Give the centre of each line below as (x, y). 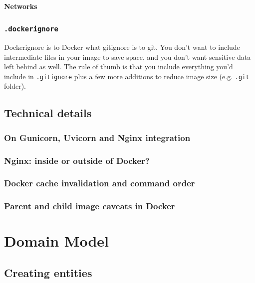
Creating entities (48, 272)
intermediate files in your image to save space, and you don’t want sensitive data (127, 57)
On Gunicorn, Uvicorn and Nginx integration (97, 137)
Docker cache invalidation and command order (100, 183)
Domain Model (56, 241)
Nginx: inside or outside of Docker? (77, 160)
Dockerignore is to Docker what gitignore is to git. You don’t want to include (122, 47)
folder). (15, 86)
